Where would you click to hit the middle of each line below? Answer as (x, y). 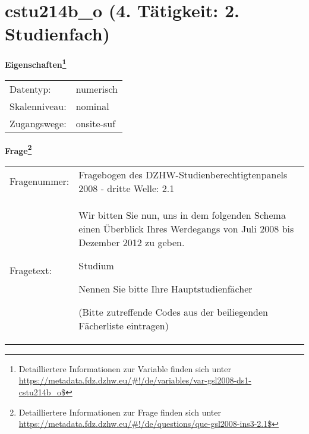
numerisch (97, 89)
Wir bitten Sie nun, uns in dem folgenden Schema (182, 215)
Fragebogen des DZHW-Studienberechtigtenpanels (183, 174)
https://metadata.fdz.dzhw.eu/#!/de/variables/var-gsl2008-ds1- (135, 380)
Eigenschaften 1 (36, 63)
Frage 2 (18, 149)
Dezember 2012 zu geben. (132, 242)
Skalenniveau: (38, 106)
